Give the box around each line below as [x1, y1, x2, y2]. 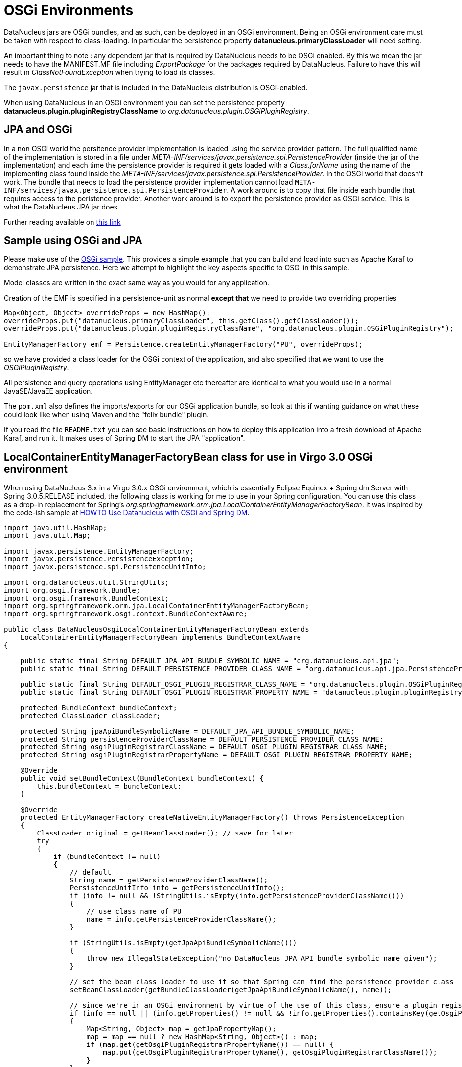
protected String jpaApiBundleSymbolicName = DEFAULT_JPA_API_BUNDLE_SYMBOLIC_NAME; [20, 727, 355, 736]
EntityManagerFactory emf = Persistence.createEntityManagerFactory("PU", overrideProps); [4, 340, 363, 348]
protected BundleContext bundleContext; [20, 704, 178, 712]
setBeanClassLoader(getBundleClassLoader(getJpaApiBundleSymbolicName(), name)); [69, 986, 392, 994]
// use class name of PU [86, 907, 182, 916]
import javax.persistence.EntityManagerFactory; [4, 547, 194, 556]
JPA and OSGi [4, 123, 72, 136]
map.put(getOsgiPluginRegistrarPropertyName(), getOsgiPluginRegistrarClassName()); [103, 1048, 438, 1057]
